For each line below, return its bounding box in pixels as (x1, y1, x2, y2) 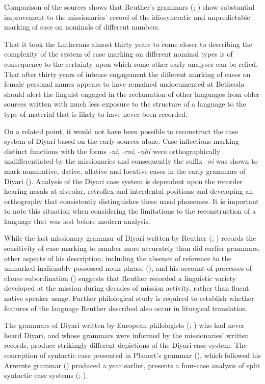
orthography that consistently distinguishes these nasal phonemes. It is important (4, 195, 259, 206)
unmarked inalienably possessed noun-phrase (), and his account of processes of (4, 263, 252, 273)
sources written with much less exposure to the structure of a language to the (4, 98, 246, 109)
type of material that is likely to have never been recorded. (4, 108, 188, 119)
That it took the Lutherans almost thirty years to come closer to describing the (4, 38, 252, 49)
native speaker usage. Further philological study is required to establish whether (4, 293, 254, 303)
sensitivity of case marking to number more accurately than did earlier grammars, (4, 243, 260, 253)
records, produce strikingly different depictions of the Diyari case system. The (4, 340, 247, 350)
